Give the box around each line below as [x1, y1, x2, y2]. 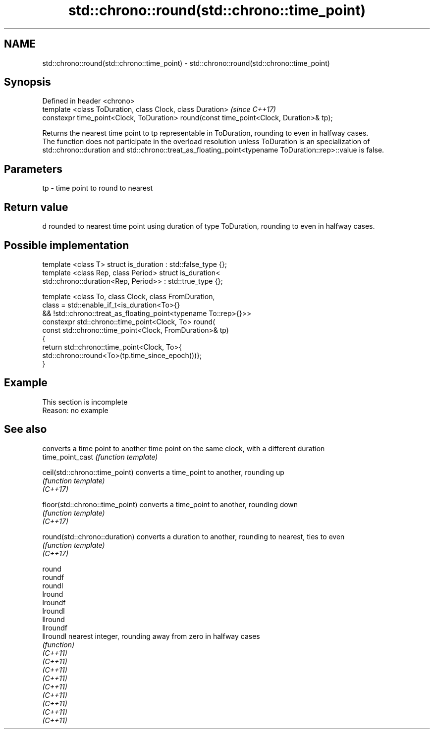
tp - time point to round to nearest [42, 184, 153, 193]
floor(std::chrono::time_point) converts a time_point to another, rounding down [42, 500, 298, 509]
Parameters [4, 162, 62, 175]
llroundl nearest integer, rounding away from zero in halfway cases [42, 631, 260, 640]
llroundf [42, 623, 67, 632]
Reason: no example [42, 406, 108, 415]
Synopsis [4, 76, 51, 89]
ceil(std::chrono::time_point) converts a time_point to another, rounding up [42, 468, 284, 476]
